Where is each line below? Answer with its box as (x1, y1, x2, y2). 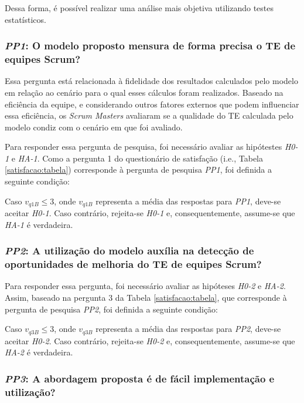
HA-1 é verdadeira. (5, 218, 73, 230)
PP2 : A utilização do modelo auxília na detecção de (5, 243, 254, 258)
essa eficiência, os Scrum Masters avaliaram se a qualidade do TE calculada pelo (5, 109, 293, 122)
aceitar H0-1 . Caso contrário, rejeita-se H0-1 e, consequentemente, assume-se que (5, 207, 295, 219)
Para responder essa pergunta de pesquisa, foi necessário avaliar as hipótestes (5, 140, 282, 153)
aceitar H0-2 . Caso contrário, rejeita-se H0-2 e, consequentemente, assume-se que (5, 334, 295, 347)
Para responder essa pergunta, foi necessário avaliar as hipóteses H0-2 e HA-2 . (5, 280, 286, 292)
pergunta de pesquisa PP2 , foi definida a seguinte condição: (5, 303, 218, 315)
